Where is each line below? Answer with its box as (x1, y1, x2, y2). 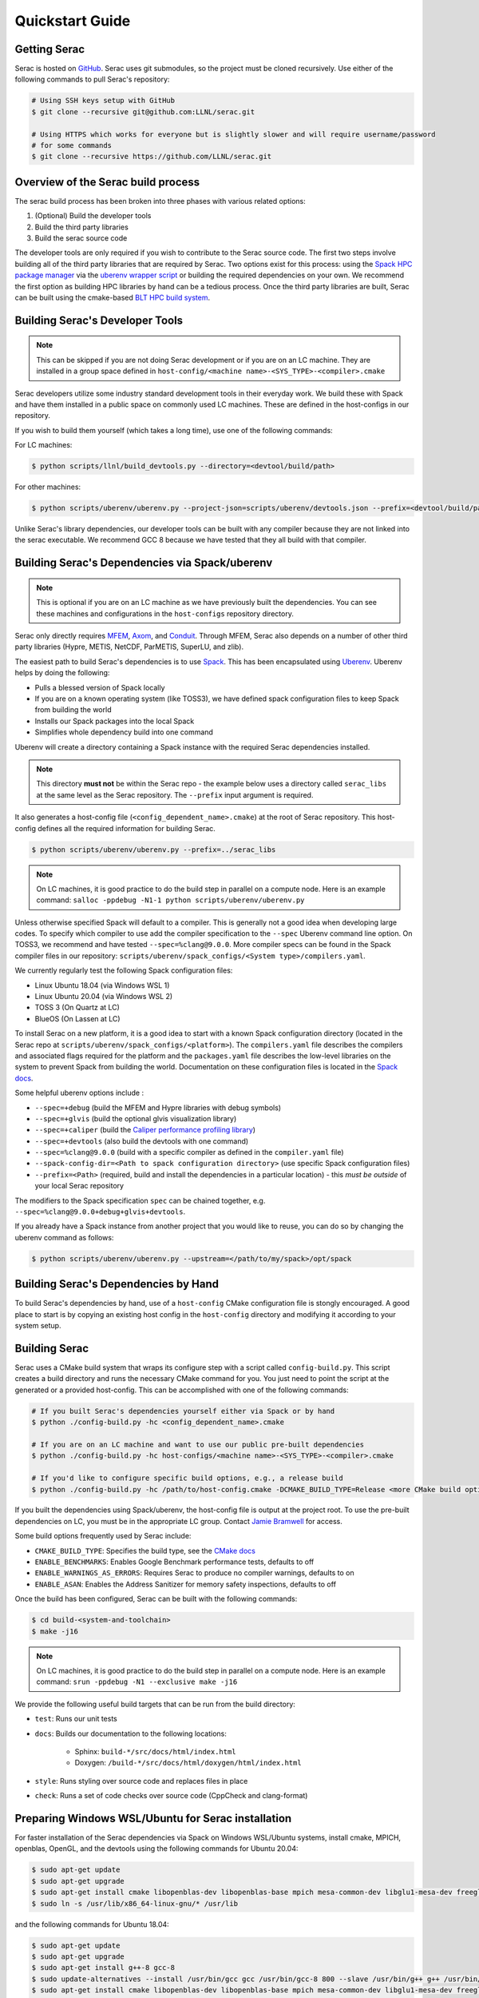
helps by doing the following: (14, 668, 110, 678)
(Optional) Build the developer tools (34, 211, 152, 221)
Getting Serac (14, 42, 85, 56)
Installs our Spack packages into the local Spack (34, 716, 195, 726)
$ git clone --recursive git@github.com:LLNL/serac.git (31, 107, 255, 116)
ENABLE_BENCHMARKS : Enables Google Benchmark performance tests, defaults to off (34, 1557, 315, 1566)
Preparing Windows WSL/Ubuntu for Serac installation (14, 1811, 292, 1825)
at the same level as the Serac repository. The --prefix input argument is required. (36, 790, 314, 799)
